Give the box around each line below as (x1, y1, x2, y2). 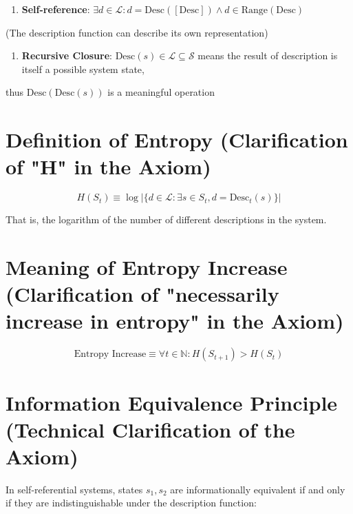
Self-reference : (21, 2, 90, 16)
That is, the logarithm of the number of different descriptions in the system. (6, 212, 327, 227)
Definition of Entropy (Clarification (6, 125, 348, 154)
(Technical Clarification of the (6, 415, 295, 443)
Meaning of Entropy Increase (6, 253, 288, 281)
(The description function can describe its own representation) (6, 25, 268, 39)
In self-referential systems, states (6, 482, 143, 496)
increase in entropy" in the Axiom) (6, 307, 344, 335)
